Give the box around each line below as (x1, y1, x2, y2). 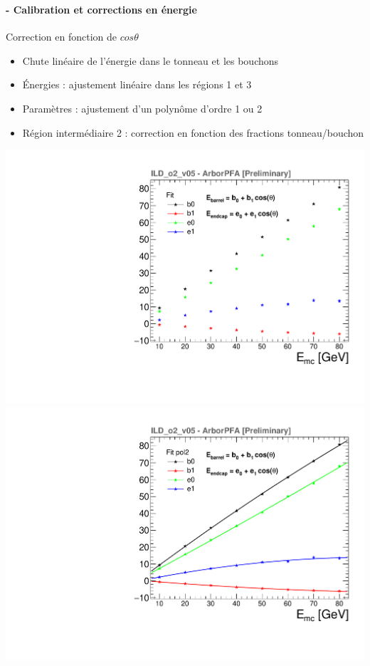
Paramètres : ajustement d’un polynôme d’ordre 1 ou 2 (22, 100, 263, 115)
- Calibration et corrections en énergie (6, 1, 197, 16)
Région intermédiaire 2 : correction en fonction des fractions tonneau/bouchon (22, 125, 364, 140)
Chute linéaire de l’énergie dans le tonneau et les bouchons (22, 53, 279, 68)
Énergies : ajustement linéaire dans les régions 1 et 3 (22, 77, 252, 92)
